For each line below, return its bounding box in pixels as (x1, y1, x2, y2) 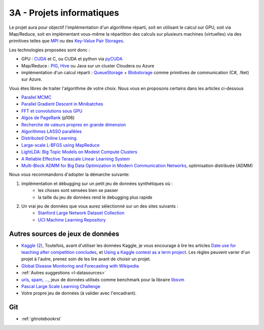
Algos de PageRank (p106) (21, 115, 75, 121)
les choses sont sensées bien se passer (38, 187, 118, 193)
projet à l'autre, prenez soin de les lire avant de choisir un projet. (21, 256, 151, 262)
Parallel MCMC (21, 94, 51, 100)
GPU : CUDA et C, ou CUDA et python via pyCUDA (21, 56, 123, 62)
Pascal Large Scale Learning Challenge (21, 283, 100, 289)
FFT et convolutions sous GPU (21, 108, 83, 114)
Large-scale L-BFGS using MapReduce (21, 142, 100, 148)
